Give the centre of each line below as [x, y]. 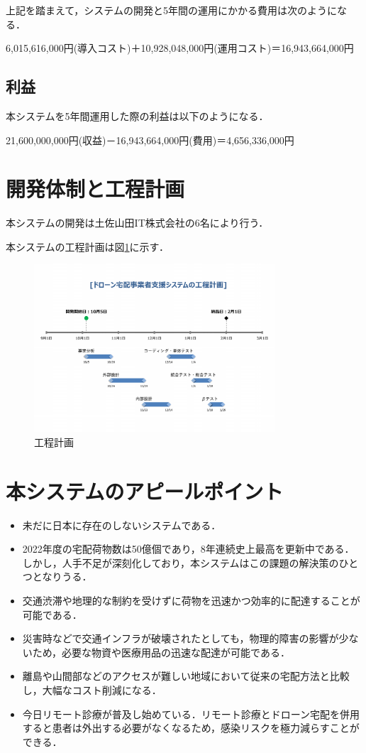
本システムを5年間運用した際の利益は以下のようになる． [137, 115]
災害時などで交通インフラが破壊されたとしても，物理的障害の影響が [181, 638]
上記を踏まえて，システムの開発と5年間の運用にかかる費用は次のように [171, 10]
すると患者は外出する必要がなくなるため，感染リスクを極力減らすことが [191, 728]
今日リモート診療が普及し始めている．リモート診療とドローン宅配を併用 [191, 714]
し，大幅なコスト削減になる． [92, 689]
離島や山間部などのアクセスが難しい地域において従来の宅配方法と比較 [186, 676]
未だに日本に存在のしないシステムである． [122, 525]
